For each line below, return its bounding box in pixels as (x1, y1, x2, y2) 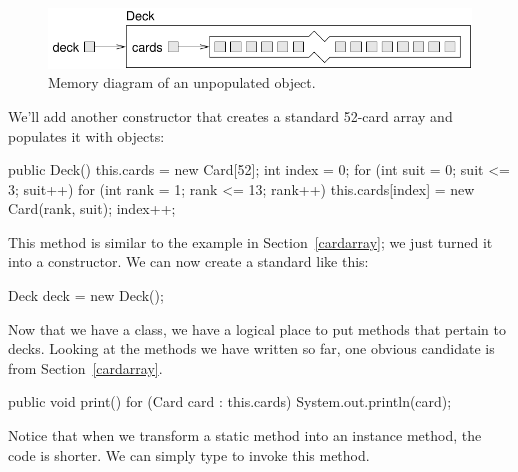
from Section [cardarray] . (8, 357, 163, 378)
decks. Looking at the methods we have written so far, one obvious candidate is (8, 338, 495, 359)
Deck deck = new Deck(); (8, 285, 164, 306)
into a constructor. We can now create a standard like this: (8, 251, 369, 272)
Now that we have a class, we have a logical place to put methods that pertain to (8, 318, 506, 339)
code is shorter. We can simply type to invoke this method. (8, 444, 370, 465)
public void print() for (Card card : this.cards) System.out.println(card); (8, 391, 452, 412)
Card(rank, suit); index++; (8, 198, 176, 219)
